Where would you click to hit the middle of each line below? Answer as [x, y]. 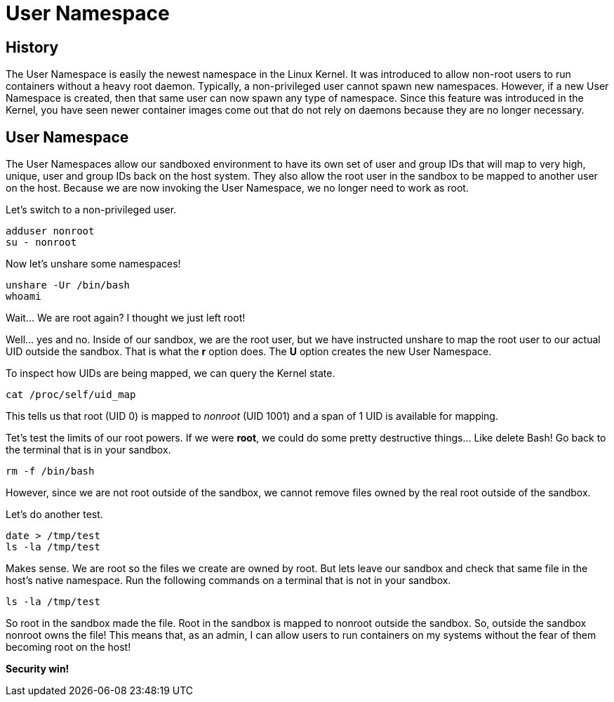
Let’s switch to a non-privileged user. [91, 210]
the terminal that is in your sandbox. [88, 450]
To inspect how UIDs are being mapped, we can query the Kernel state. [171, 373]
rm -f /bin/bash [50, 471]
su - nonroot [41, 243]
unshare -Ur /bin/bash [68, 285]
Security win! [38, 669]
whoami [24, 297]
